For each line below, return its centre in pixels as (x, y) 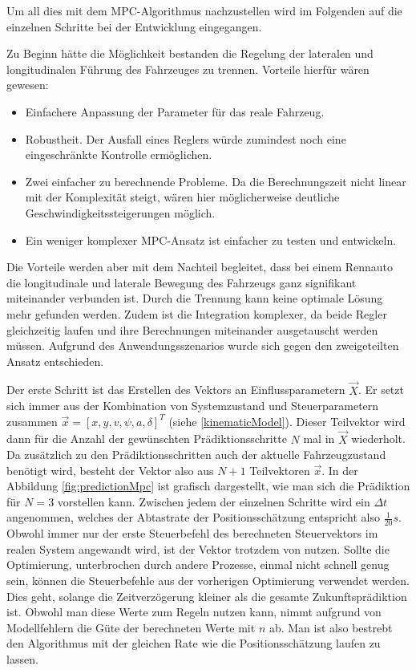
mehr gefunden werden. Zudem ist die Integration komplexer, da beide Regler (197, 313)
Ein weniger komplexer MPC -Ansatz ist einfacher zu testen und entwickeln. (211, 240)
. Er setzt (381, 390)
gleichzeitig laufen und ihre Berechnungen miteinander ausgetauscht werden (192, 329)
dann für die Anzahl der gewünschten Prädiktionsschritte (147, 439)
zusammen (32, 421)
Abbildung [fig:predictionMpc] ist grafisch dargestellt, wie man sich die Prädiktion (208, 486)
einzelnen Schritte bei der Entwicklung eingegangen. (134, 26)
